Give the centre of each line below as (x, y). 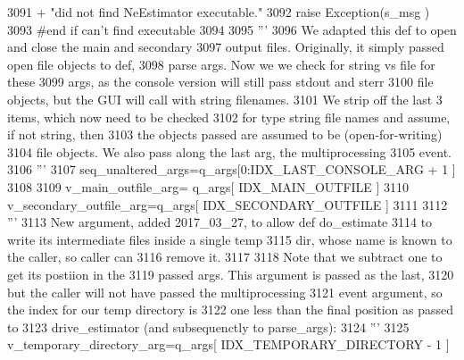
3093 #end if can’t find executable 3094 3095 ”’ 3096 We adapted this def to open (232, 29)
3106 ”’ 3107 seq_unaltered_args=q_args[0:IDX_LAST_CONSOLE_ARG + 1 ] (232, 169)
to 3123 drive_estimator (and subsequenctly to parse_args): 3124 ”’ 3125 (208, 327)
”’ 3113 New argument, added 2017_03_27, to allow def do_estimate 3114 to (220, 222)
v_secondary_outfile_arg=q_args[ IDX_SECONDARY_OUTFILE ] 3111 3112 (228, 204)
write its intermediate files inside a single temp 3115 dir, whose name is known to (230, 239)
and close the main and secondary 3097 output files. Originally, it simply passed (226, 47)
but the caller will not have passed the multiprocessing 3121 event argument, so (225, 292)
